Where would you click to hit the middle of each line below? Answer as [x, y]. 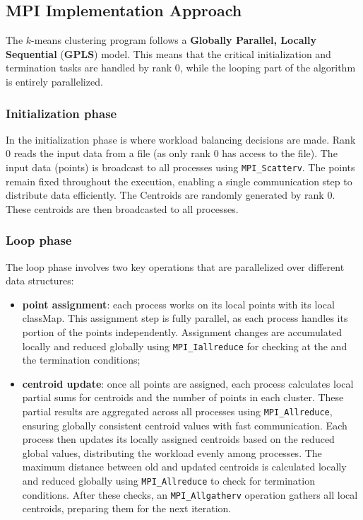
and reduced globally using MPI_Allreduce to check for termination [168, 481]
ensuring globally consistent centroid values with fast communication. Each [185, 425]
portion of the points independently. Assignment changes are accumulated [182, 332]
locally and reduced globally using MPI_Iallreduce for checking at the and [185, 346]
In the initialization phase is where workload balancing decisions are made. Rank [181, 139]
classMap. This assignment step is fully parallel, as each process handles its [185, 318]
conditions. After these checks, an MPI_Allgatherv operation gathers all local [190, 494]
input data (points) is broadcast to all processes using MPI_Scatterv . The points [180, 167]
